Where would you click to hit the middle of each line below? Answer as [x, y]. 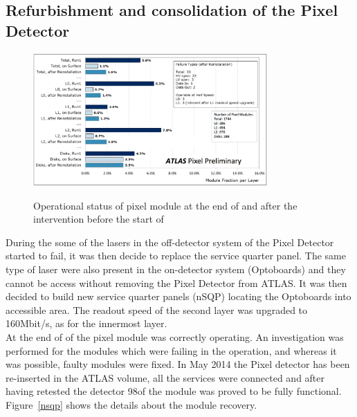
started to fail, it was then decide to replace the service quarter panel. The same [176, 256]
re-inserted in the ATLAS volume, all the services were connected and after [165, 377]
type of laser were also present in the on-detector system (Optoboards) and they [176, 269]
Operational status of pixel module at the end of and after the [165, 205]
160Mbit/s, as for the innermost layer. [86, 323]
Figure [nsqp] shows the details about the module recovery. [131, 404]
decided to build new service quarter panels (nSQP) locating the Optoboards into [178, 296]
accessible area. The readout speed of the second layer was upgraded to [157, 309]
